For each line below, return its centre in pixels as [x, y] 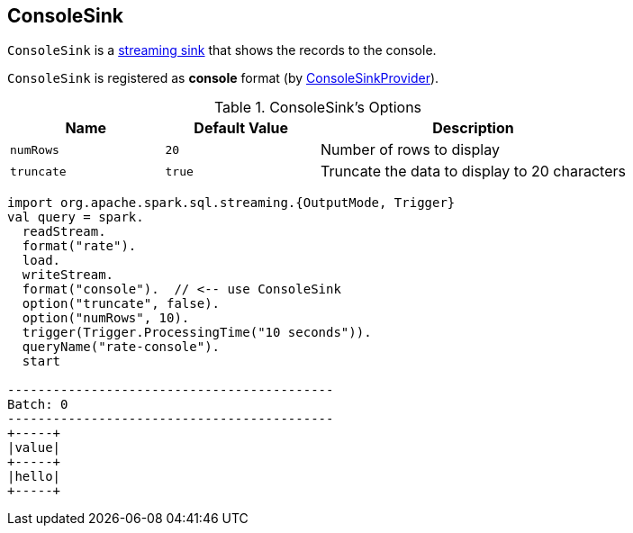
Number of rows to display [410, 150]
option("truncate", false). [121, 304]
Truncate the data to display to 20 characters [473, 172]
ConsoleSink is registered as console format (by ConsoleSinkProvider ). [223, 78]
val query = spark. [76, 217]
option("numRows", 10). [106, 318]
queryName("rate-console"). [121, 347]
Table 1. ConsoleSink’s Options [318, 108]
